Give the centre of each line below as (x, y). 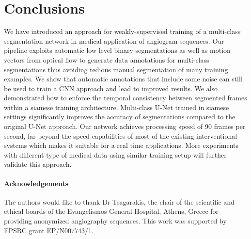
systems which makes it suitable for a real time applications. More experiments (121, 145)
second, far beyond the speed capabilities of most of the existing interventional (121, 135)
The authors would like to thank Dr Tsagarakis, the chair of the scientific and (119, 201)
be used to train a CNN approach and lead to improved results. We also (111, 88)
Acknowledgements (36, 183)
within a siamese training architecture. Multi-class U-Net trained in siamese (117, 107)
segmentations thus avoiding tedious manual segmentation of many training (116, 69)
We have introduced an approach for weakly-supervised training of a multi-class (122, 31)
